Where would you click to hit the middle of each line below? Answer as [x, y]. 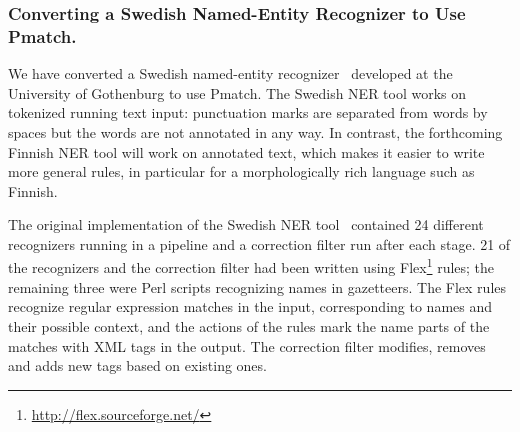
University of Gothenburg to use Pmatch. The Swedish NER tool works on [237, 92]
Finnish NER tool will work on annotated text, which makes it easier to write [246, 151]
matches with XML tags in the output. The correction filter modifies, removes [247, 345]
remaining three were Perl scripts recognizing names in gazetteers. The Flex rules [257, 286]
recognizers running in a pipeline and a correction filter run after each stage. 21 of [259, 243]
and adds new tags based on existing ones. [137, 365]
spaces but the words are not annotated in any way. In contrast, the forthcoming [255, 131]
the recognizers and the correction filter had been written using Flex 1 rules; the [251, 266]
